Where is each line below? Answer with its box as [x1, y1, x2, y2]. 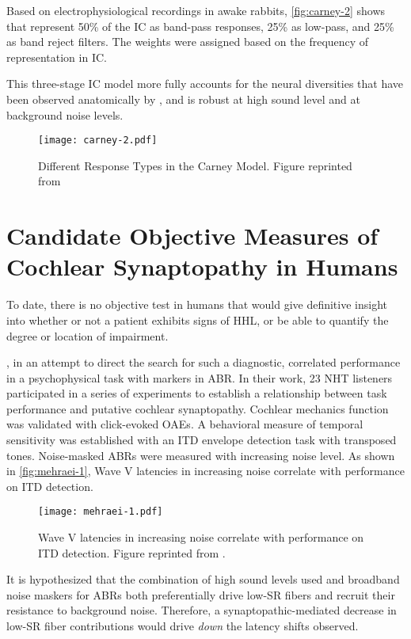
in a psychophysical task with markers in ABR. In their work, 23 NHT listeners [6, 369, 393, 386]
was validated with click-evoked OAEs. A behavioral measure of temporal [6, 416, 363, 432]
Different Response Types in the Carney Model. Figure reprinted [38, 157, 352, 173]
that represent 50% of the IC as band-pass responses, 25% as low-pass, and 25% [6, 17, 394, 34]
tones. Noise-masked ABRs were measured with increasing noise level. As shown [6, 447, 395, 463]
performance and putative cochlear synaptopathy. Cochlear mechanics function [6, 400, 389, 416]
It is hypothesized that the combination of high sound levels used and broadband [6, 571, 400, 588]
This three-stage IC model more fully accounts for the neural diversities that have [6, 75, 404, 92]
